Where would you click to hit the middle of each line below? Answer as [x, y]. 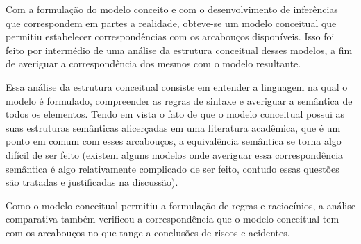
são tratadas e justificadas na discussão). [92, 182]
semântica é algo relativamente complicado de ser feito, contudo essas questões [173, 168]
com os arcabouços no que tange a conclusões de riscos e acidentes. [148, 232]
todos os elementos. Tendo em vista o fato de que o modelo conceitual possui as [175, 114]
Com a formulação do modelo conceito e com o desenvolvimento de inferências [172, 9]
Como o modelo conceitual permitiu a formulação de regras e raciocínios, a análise [180, 205]
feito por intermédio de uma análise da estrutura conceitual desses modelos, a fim [179, 50]
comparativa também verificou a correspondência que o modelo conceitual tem [173, 219]
